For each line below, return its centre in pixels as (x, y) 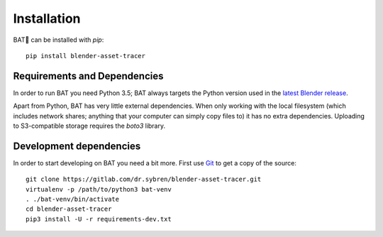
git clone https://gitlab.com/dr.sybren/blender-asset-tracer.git (144, 180)
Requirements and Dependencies (88, 76)
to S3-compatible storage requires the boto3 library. (89, 126)
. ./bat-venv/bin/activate (73, 199)
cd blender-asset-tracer (69, 209)
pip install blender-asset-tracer (85, 56)
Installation (47, 18)
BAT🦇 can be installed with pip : (59, 40)
